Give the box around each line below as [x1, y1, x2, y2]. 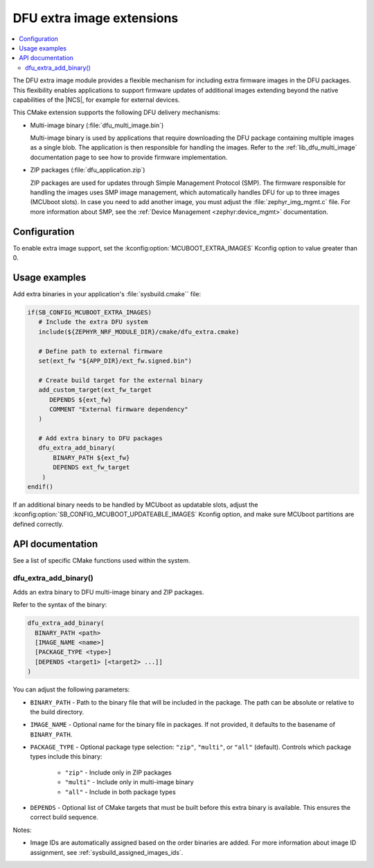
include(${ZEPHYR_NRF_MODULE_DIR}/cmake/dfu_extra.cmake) [38, 327, 240, 336]
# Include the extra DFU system [38, 318, 148, 326]
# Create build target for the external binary [38, 376, 204, 384]
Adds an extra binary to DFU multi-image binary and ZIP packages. [12, 588, 204, 596]
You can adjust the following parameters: [12, 685, 130, 694]
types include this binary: [30, 752, 103, 761]
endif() [27, 483, 53, 491]
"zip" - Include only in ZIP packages [64, 768, 172, 777]
